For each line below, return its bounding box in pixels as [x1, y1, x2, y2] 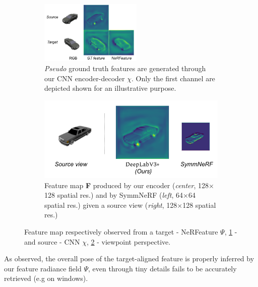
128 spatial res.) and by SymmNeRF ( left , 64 [44, 190, 183, 200]
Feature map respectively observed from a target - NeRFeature [24, 226, 218, 237]
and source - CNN [24, 236, 80, 247]
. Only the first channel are [132, 73, 215, 83]
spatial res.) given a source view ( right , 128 [44, 199, 177, 210]
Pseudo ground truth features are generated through [44, 63, 206, 73]
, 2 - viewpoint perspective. [86, 236, 171, 247]
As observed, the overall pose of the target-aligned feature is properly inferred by [4, 253, 254, 264]
